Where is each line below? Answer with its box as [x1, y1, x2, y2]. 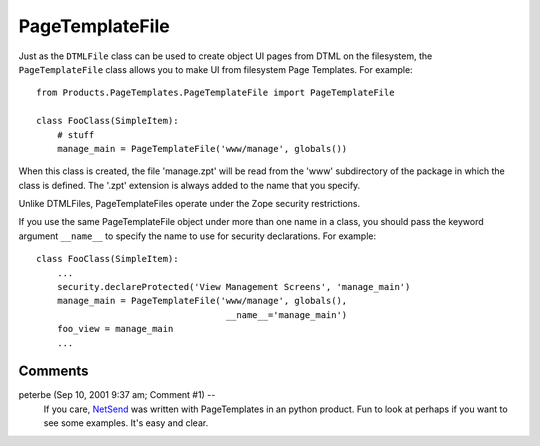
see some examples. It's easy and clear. [43, 417, 209, 429]
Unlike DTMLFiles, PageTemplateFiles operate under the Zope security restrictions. [18, 198, 361, 210]
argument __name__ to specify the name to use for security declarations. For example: [18, 230, 377, 242]
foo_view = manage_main [56, 323, 174, 335]
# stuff [56, 129, 95, 140]
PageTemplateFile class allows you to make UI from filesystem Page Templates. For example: [18, 63, 414, 75]
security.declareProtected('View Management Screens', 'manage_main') [56, 281, 411, 293]
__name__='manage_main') [225, 309, 348, 320]
